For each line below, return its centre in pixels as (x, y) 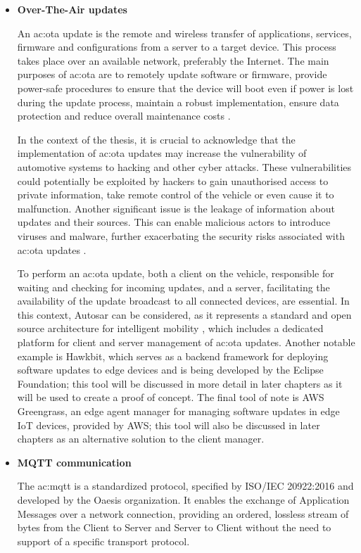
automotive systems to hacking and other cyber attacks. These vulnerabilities (184, 166)
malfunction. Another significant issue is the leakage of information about (176, 208)
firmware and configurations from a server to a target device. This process (177, 47)
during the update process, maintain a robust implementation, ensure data (178, 102)
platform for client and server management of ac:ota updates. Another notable (186, 342)
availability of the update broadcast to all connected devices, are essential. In (183, 301)
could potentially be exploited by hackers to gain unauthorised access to (173, 180)
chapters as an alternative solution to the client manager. (141, 439)
